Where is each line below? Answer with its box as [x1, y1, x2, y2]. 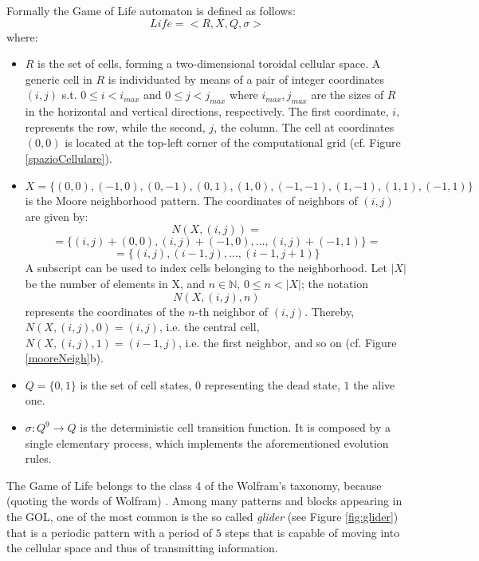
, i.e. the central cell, [159, 318, 260, 335]
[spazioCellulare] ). [25, 149, 112, 166]
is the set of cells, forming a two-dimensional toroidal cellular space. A [37, 55, 381, 72]
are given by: [25, 207, 88, 224]
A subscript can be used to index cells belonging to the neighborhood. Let [25, 259, 387, 276]
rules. [25, 450, 52, 467]
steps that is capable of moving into [225, 523, 400, 540]
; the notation [301, 275, 369, 291]
